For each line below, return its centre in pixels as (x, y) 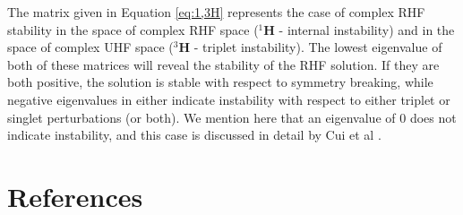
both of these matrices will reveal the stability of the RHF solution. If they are (223, 64)
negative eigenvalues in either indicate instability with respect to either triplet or (229, 99)
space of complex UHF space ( (90, 47)
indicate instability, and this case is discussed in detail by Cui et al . (194, 135)
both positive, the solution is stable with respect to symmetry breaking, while (220, 82)
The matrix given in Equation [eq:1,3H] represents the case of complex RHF (216, 12)
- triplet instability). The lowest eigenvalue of (318, 47)
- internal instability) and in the (367, 29)
